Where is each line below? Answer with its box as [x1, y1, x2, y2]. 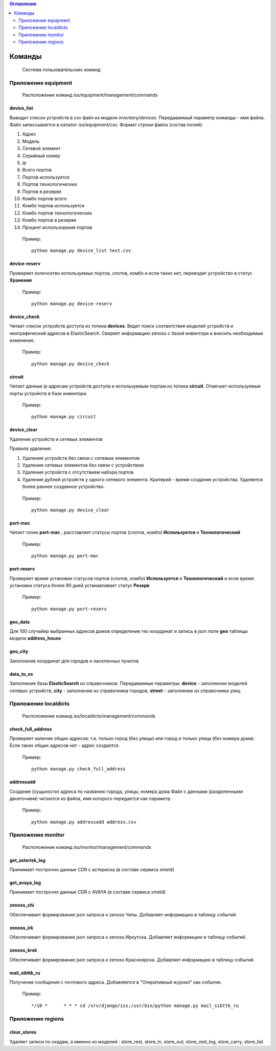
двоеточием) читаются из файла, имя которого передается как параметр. [9, 795, 172, 801]
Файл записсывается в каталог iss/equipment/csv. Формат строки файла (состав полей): [9, 122, 203, 128]
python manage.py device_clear [31, 507, 110, 513]
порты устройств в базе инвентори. [9, 390, 88, 396]
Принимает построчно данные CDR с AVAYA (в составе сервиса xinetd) [9, 889, 166, 895]
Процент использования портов [22, 224, 93, 230]
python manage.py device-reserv [31, 301, 112, 307]
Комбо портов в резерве [22, 217, 77, 223]
